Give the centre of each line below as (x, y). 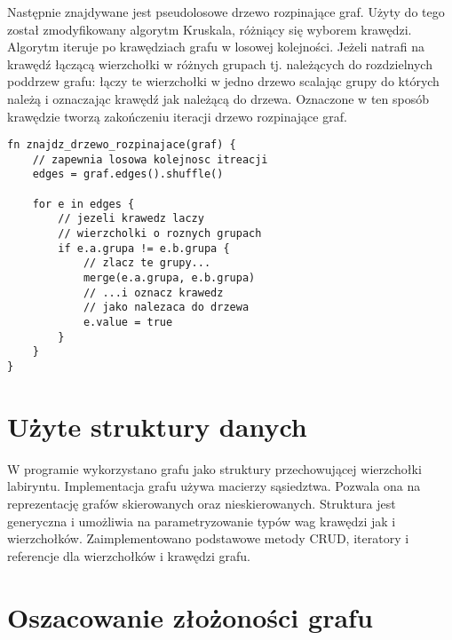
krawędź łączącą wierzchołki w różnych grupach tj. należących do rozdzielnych (220, 63)
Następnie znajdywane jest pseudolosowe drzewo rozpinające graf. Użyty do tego (226, 12)
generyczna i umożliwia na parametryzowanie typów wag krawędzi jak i (202, 521)
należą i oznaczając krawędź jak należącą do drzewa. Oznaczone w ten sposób (218, 98)
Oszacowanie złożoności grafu (190, 616)
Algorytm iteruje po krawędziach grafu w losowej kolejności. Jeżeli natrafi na (216, 47)
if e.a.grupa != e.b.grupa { (144, 248)
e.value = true (128, 323)
